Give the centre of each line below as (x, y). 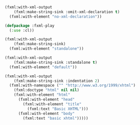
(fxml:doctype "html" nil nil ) (47, 90)
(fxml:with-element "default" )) (43, 67)
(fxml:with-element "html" (42, 95)
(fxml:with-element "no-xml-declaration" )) (55, 17)
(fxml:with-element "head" (46, 99)
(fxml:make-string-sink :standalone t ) (56, 62)
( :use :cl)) (22, 30)
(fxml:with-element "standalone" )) (47, 49)
